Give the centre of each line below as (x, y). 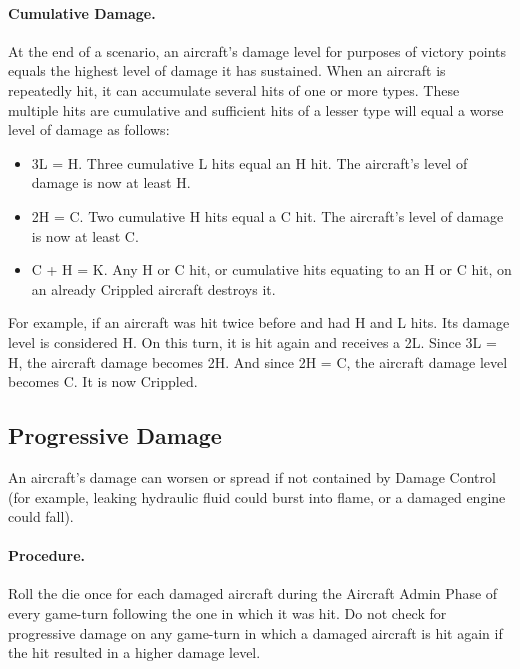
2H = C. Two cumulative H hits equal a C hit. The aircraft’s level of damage (267, 215)
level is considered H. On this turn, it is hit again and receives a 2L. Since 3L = (252, 341)
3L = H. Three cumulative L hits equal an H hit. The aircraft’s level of (249, 162)
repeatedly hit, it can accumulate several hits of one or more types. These (234, 89)
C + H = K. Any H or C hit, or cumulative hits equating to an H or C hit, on (271, 269)
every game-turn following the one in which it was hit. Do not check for (227, 613)
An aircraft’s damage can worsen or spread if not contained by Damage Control (252, 476)
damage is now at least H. (111, 182)
